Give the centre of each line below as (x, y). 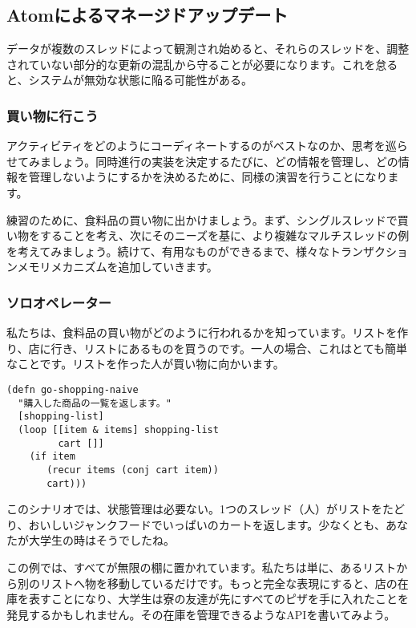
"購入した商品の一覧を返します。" (95, 403)
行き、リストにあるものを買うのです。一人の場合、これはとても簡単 (229, 348)
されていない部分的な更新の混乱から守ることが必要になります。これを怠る (202, 64)
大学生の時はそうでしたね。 (101, 540)
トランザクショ (368, 251)
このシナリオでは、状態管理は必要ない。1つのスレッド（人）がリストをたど (206, 509)
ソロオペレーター (59, 302)
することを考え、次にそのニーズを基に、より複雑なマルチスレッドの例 (224, 235)
